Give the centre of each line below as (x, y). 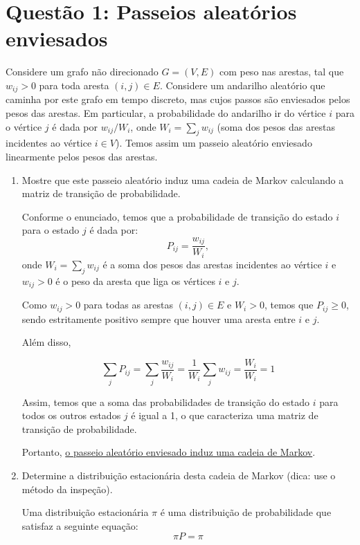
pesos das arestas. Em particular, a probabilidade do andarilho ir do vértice (166, 112)
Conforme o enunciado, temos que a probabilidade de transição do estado (177, 216)
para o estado (51, 230)
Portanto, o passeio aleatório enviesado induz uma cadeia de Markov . (169, 452)
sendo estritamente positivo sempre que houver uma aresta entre (159, 318)
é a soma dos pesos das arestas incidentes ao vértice (212, 264)
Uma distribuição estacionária (85, 512)
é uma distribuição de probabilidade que (246, 512)
